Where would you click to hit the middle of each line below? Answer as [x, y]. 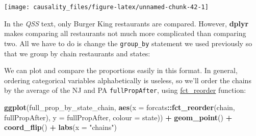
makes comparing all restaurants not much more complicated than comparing [125, 33]
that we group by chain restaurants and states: [77, 53]
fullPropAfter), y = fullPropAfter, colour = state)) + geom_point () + [118, 117]
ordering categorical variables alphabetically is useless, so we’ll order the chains [128, 80]
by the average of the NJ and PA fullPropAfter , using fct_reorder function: [125, 90]
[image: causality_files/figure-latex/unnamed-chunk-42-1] [106, 7]
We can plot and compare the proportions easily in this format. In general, [121, 70]
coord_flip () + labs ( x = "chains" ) [60, 127]
